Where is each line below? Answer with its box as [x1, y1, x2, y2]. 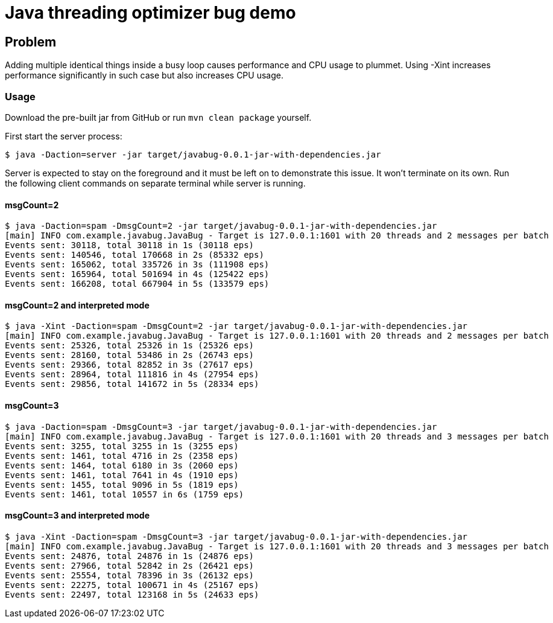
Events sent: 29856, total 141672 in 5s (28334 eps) [5, 379, 259, 389]
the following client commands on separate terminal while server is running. [5, 177, 306, 188]
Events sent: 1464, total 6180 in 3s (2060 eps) [5, 460, 239, 470]
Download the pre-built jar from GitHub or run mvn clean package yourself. [5, 112, 312, 123]
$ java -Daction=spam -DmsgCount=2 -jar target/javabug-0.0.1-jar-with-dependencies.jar [5, 221, 437, 231]
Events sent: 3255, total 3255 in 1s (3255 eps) [5, 441, 239, 451]
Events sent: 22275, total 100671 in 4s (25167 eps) [5, 580, 259, 590]
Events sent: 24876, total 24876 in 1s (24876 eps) [5, 551, 254, 561]
